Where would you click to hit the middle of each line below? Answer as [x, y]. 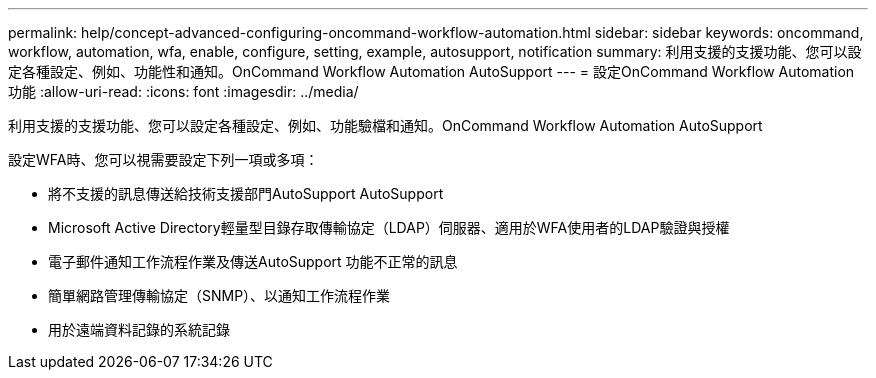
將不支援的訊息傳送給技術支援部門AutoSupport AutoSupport [246, 193]
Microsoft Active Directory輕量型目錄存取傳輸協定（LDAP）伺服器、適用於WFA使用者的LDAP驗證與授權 [389, 227]
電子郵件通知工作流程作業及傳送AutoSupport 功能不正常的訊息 [253, 261]
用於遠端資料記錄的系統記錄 [139, 329]
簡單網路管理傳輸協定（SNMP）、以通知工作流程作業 [219, 295]
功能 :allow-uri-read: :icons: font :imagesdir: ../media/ [183, 91]
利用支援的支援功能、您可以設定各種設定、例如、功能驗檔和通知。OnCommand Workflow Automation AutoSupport [385, 125]
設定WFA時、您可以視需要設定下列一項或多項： [163, 159]
